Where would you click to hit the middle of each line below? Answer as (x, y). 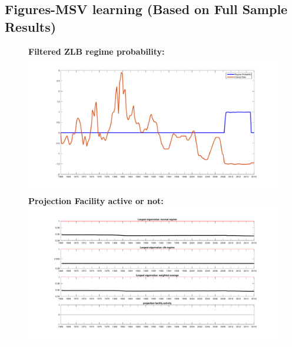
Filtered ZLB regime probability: (97, 51)
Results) (31, 26)
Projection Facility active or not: (96, 201)
